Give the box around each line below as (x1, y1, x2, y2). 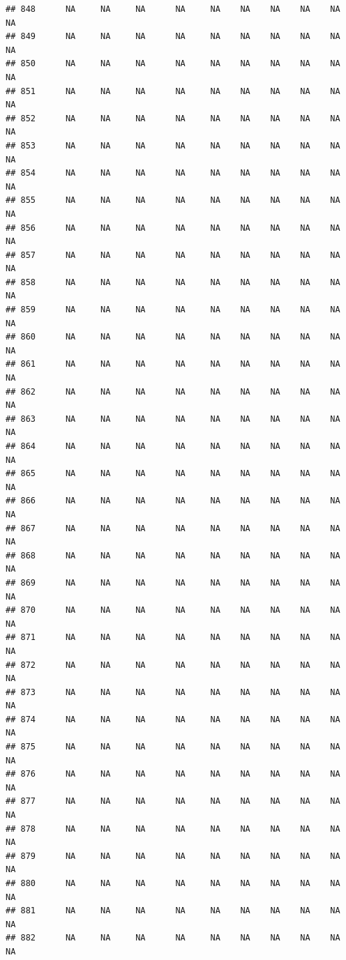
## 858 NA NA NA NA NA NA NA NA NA (6, 277, 340, 287)
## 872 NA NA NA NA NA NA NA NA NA (6, 660, 340, 670)
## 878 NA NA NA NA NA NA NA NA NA (6, 823, 340, 834)
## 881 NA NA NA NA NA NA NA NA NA (6, 906, 340, 916)
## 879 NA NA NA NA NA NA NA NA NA (6, 851, 340, 861)
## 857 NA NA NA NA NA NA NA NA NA (6, 250, 340, 260)
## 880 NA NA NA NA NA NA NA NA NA (6, 878, 340, 888)
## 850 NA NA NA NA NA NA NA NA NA (6, 59, 340, 69)
